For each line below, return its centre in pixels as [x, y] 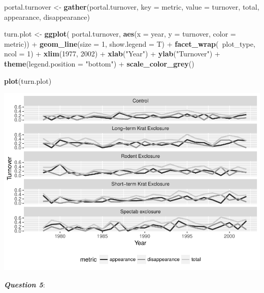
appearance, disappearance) [47, 17]
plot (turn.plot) [28, 80]
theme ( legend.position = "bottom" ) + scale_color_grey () [99, 63]
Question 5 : [25, 284]
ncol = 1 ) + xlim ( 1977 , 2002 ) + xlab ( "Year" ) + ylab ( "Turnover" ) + [112, 54]
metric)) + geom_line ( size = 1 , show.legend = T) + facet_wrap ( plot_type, [130, 43]
